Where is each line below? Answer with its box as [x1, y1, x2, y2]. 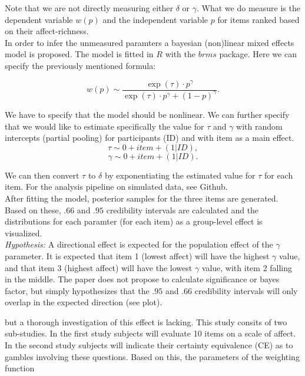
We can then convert [5, 169, 79, 181]
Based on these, [5, 203, 61, 216]
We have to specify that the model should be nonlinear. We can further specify [5, 108, 290, 120]
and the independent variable [102, 13, 208, 25]
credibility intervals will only [194, 284, 298, 296]
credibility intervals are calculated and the [106, 203, 259, 216]
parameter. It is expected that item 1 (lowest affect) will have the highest [5, 249, 270, 262]
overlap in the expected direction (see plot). [5, 296, 163, 308]
